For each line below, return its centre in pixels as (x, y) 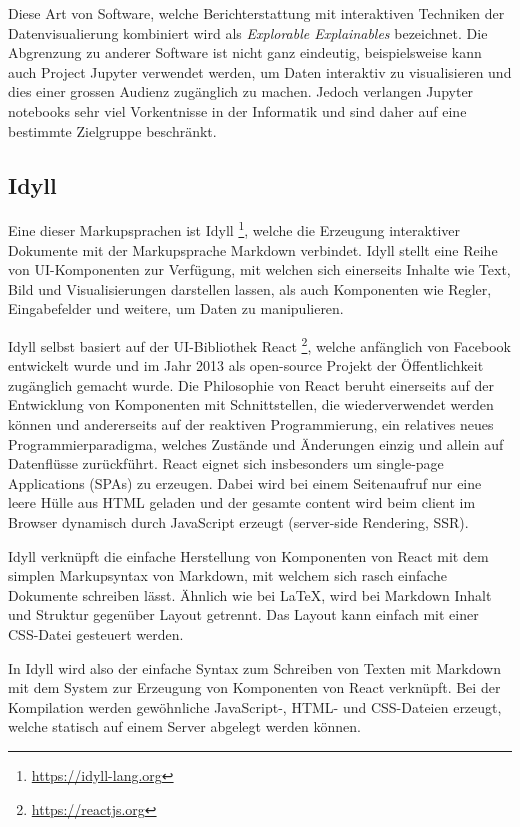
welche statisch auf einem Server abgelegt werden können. (184, 726)
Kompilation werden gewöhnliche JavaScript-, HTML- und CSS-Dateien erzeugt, (255, 706)
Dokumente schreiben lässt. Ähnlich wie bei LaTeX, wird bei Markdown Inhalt (250, 594)
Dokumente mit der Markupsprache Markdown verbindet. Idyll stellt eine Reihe (253, 249)
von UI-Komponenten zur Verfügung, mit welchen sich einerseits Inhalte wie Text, (259, 269)
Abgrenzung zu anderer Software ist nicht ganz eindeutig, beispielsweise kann (245, 52)
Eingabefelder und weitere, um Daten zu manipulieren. (176, 308)
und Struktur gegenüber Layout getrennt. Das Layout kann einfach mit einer (243, 614)
